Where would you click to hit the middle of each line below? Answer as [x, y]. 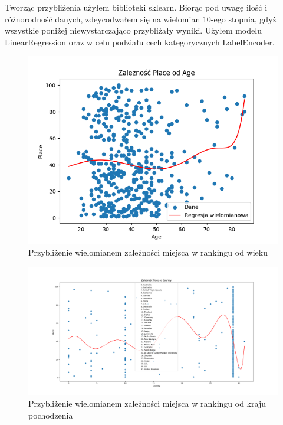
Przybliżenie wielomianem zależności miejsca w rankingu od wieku [148, 252]
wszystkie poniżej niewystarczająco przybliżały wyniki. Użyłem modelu [133, 30]
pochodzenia [51, 415]
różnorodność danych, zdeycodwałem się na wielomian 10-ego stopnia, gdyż [141, 19]
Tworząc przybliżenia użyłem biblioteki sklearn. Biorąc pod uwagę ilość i [136, 7]
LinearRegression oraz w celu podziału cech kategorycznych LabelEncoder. [140, 42]
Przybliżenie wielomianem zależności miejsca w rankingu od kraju [147, 403]
